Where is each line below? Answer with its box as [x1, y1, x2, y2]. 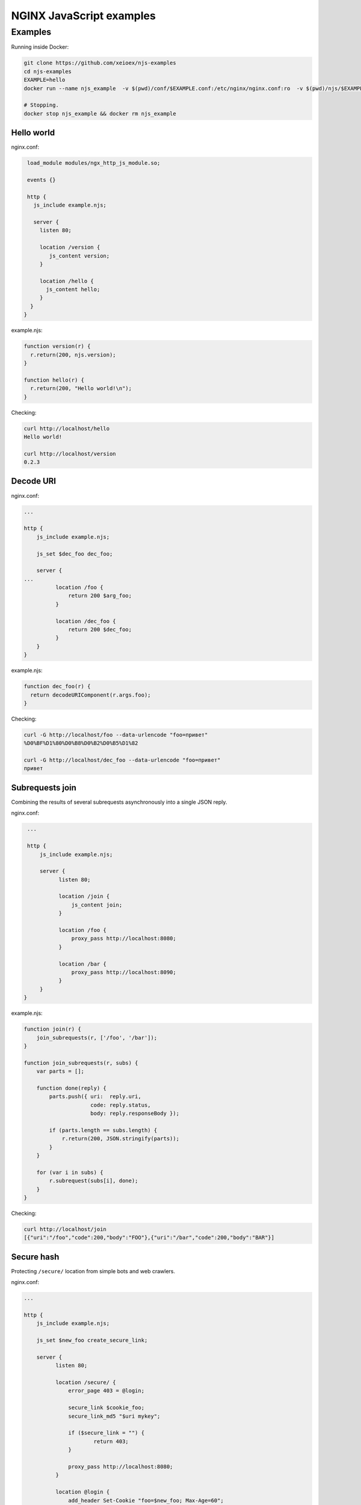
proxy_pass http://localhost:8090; [71, 969, 177, 975]
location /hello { [39, 278, 94, 284]
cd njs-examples [23, 68, 72, 75]
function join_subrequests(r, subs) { [23, 1060, 138, 1066]
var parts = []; [36, 1068, 84, 1075]
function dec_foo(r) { [23, 683, 91, 690]
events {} [27, 176, 56, 183]
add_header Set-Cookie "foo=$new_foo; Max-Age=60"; [68, 1497, 224, 1504]
